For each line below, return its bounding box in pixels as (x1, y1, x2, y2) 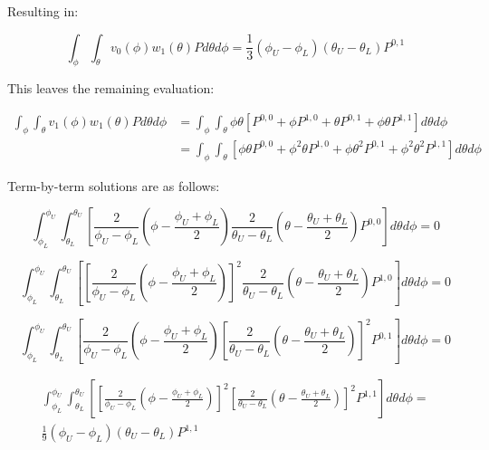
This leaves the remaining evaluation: (7, 79, 215, 98)
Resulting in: (7, 2, 79, 20)
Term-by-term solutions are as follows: (7, 176, 220, 195)
